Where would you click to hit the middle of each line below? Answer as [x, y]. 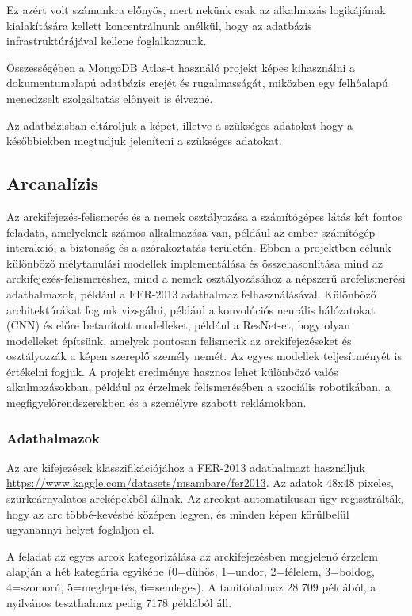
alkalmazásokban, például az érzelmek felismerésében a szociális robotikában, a [198, 387]
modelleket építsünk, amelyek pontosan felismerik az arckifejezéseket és [179, 340]
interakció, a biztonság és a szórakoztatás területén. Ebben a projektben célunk [199, 247]
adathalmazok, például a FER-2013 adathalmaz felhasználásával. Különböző [191, 293]
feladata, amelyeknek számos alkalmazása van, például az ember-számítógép [191, 232]
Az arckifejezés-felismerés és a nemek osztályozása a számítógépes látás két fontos [204, 216]
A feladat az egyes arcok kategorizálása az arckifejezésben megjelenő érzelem [192, 555]
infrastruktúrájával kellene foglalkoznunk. [107, 41]
